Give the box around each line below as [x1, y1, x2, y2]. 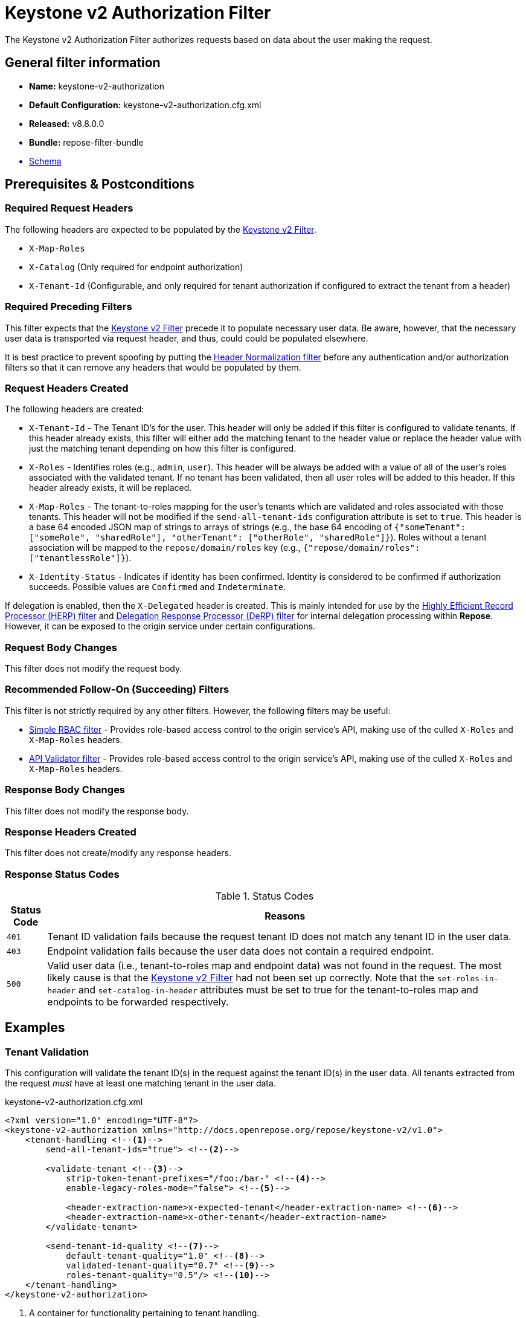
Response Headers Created [5, 825, 136, 838]
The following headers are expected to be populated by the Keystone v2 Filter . [5, 224, 316, 235]
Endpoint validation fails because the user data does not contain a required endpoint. [47, 945, 434, 958]
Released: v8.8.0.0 [29, 118, 104, 129]
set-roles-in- [437, 974, 499, 984]
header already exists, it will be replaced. [29, 482, 192, 493]
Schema [29, 155, 62, 166]
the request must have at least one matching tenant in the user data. [5, 1078, 276, 1089]
